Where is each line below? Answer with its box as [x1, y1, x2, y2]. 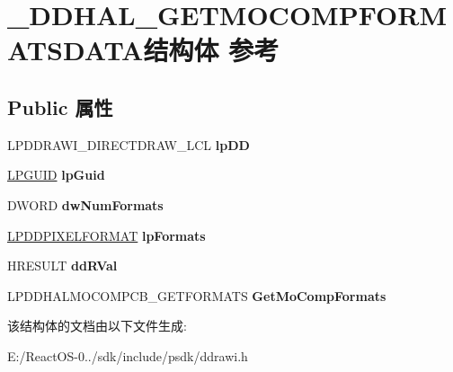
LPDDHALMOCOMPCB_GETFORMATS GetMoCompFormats [7, 286, 386, 305]
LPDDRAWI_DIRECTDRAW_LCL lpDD [7, 135, 250, 154]
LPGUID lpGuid [7, 165, 105, 184]
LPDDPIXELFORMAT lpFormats [7, 226, 206, 244]
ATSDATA [7, 31, 144, 68]
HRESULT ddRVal [7, 256, 118, 275]
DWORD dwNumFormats [7, 195, 164, 214]
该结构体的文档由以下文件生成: [7, 316, 187, 335]
